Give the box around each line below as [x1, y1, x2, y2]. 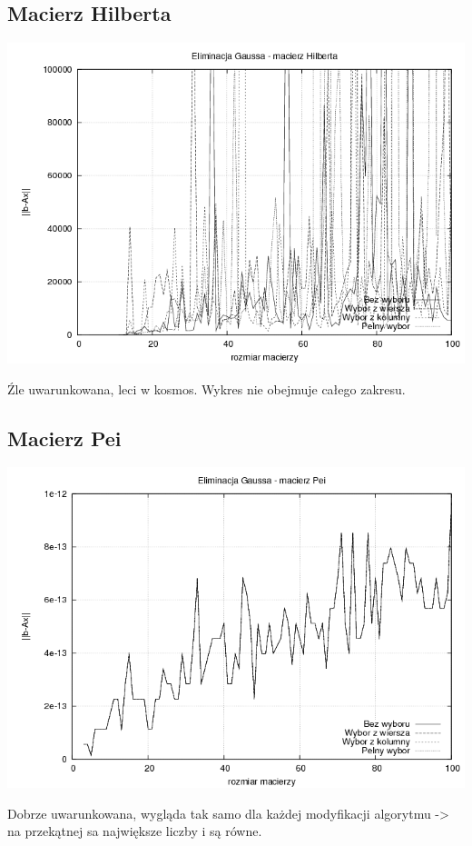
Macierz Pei [7, 423, 122, 452]
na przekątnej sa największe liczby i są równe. [7, 821, 262, 841]
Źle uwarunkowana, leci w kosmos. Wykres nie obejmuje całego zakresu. [7, 379, 406, 398]
